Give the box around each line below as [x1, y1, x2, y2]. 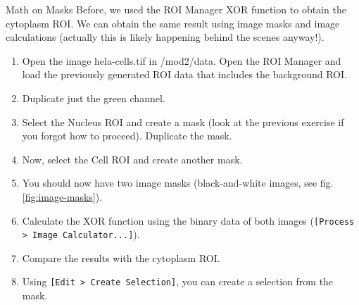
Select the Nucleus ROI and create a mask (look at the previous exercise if [22, 114, 344, 129]
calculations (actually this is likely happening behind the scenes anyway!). [6, 30, 325, 44]
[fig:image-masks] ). [22, 189, 103, 204]
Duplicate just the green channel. [22, 90, 165, 105]
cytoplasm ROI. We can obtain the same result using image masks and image [6, 15, 340, 30]
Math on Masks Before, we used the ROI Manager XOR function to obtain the [6, 2, 346, 16]
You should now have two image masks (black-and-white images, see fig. [22, 175, 334, 190]
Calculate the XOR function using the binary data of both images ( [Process [22, 213, 355, 228]
